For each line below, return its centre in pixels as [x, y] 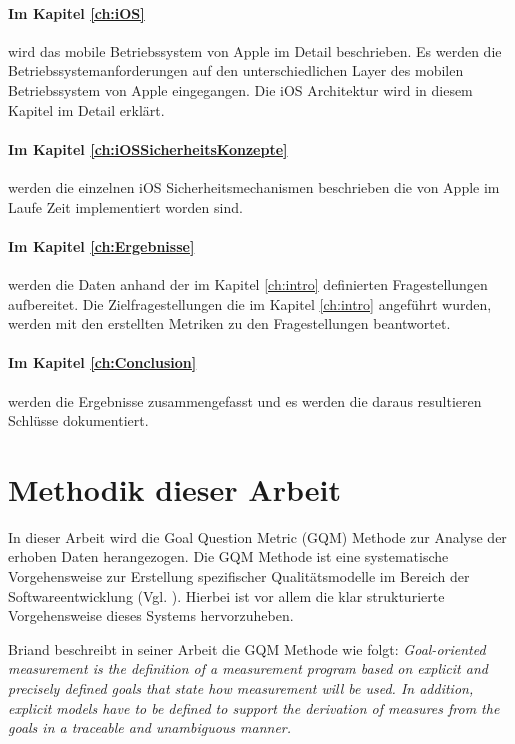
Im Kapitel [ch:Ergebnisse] [101, 245]
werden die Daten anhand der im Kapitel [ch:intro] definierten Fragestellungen [248, 283]
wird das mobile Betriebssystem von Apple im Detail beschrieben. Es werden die [255, 50]
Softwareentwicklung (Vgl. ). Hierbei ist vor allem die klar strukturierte [226, 595]
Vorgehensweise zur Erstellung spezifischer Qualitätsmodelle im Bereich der [239, 576]
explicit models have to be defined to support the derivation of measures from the [254, 707]
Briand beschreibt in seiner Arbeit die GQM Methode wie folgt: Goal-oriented [247, 648]
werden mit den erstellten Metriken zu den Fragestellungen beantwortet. [229, 323]
